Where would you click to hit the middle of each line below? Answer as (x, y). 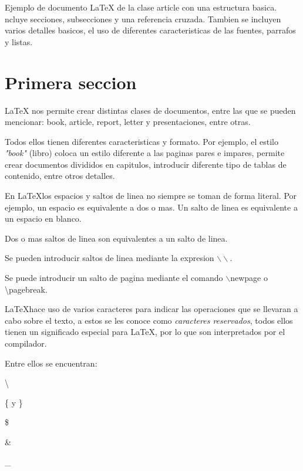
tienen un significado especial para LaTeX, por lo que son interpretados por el (145, 332)
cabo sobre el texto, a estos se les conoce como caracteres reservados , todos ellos (149, 320)
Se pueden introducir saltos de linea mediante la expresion (110, 258)
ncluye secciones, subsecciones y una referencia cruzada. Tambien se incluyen (143, 18)
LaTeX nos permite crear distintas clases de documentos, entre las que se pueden (150, 110)
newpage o (249, 278)
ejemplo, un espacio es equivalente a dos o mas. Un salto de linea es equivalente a (151, 207)
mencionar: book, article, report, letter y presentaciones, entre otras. (128, 122)
